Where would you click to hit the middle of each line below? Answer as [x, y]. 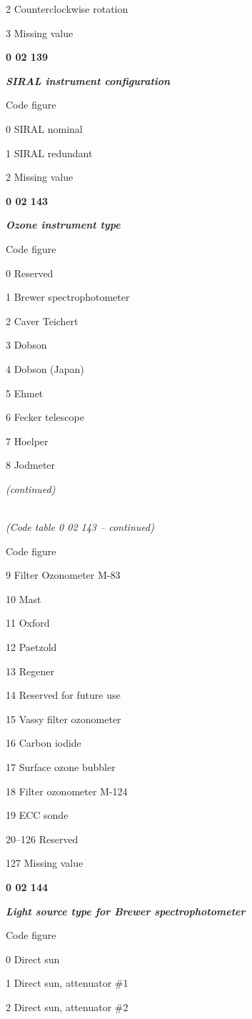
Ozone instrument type [63, 225]
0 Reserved [30, 273]
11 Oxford [28, 623]
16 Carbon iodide [44, 743]
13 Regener [30, 671]
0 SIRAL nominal [44, 128]
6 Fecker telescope [45, 417]
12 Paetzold [31, 647]
